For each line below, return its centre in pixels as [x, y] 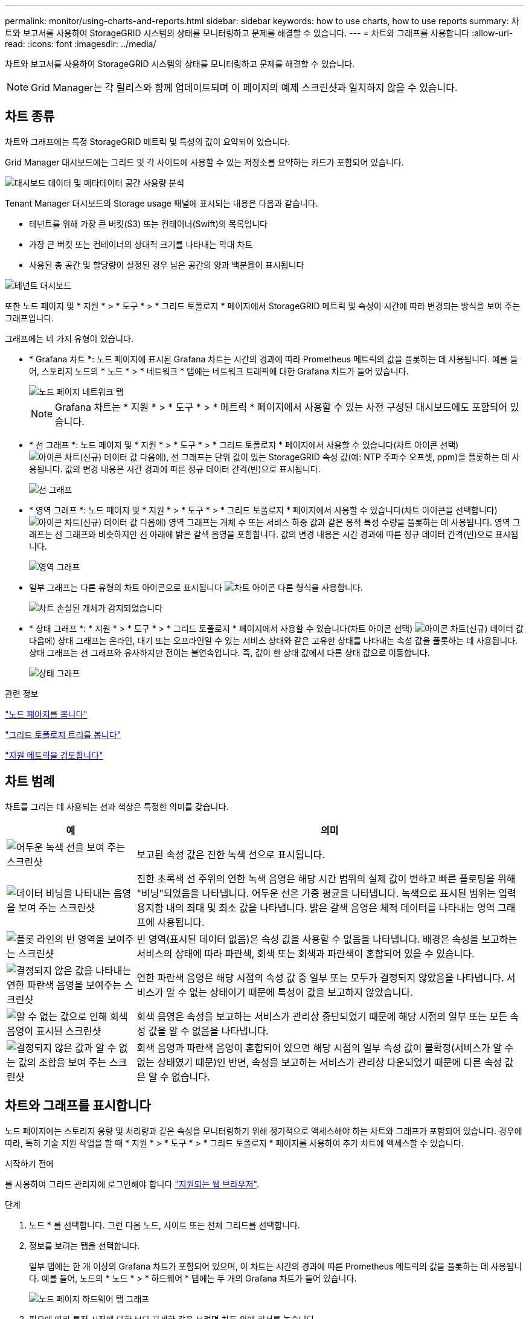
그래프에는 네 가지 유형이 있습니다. [69, 338]
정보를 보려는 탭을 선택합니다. [85, 1245]
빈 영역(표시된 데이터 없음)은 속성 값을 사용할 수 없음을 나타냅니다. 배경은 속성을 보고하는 [327, 939]
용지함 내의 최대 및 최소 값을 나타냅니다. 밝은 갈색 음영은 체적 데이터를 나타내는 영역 [316, 907]
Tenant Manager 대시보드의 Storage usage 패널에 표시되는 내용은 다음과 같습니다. [162, 203]
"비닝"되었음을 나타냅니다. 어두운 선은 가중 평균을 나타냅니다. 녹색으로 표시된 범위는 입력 [326, 893]
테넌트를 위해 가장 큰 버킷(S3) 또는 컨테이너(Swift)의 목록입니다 [148, 223]
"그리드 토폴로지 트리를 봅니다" [63, 734]
